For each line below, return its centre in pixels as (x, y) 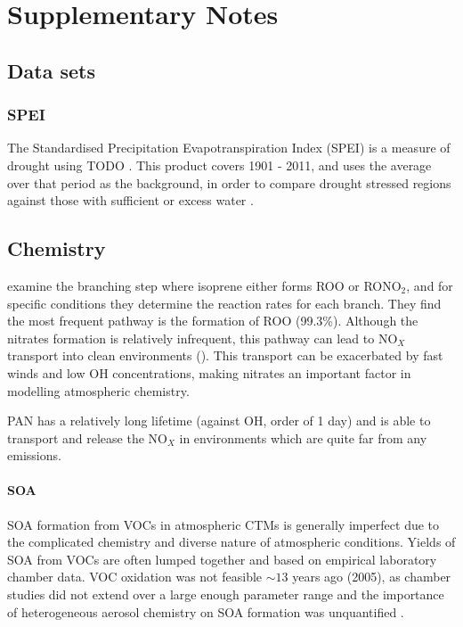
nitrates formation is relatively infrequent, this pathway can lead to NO (203, 338)
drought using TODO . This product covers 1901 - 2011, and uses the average (219, 165)
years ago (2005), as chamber (372, 577)
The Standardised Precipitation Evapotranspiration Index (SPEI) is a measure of (229, 148)
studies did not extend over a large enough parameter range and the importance (226, 594)
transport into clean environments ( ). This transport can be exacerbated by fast (225, 355)
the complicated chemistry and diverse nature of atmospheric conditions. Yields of (231, 542)
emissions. (34, 455)
